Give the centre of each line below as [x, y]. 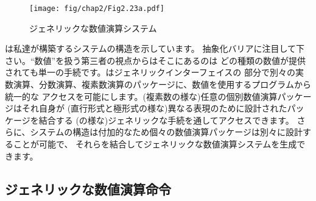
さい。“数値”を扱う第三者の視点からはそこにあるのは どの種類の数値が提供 [155, 60]
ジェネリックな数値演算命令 [88, 189]
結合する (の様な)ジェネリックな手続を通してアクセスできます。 [166, 120]
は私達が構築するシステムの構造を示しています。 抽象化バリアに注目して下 [155, 48]
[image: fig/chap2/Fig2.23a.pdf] [97, 9]
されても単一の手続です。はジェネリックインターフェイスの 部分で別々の [150, 72]
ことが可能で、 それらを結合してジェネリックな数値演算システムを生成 [155, 144]
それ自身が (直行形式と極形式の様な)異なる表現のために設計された [154, 108]
